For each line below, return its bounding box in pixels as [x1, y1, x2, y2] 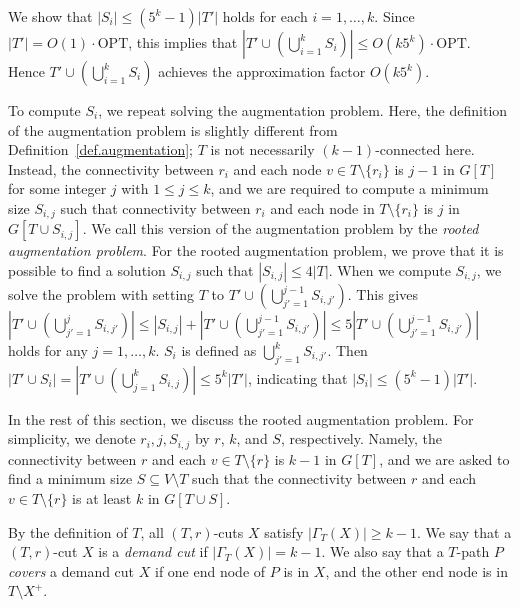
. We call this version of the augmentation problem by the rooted [82, 218, 479, 239]
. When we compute [328, 260, 451, 281]
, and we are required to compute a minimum [210, 178, 489, 199]
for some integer [8, 178, 107, 199]
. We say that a [417, 521, 512, 542]
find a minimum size [8, 468, 133, 489]
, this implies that [128, 32, 238, 52]
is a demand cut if [98, 541, 208, 562]
